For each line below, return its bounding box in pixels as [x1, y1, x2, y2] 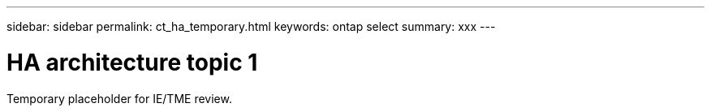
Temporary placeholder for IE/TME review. [6, 91, 232, 106]
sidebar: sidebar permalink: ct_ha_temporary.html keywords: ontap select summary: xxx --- [6, 19, 496, 33]
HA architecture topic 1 [6, 48, 258, 76]
